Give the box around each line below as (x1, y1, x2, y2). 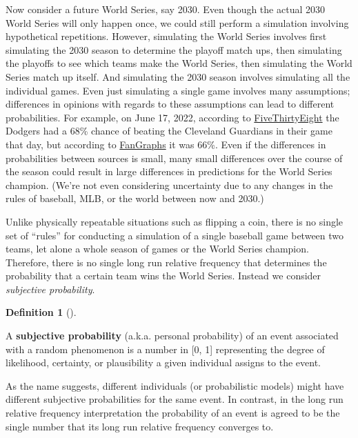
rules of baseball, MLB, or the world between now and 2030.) (6, 191, 264, 206)
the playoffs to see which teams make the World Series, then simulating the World (6, 56, 352, 70)
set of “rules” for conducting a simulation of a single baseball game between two (6, 228, 344, 242)
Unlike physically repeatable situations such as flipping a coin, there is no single (6, 214, 344, 228)
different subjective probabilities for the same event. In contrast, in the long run (6, 392, 344, 406)
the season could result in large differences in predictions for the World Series (6, 164, 332, 179)
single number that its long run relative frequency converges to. (6, 419, 274, 433)
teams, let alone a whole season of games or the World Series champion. (6, 241, 309, 256)
